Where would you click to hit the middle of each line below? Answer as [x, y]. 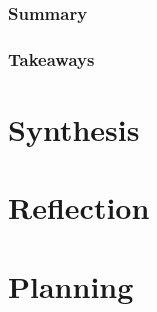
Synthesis [74, 128]
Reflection [79, 207]
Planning [71, 285]
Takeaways [51, 58]
